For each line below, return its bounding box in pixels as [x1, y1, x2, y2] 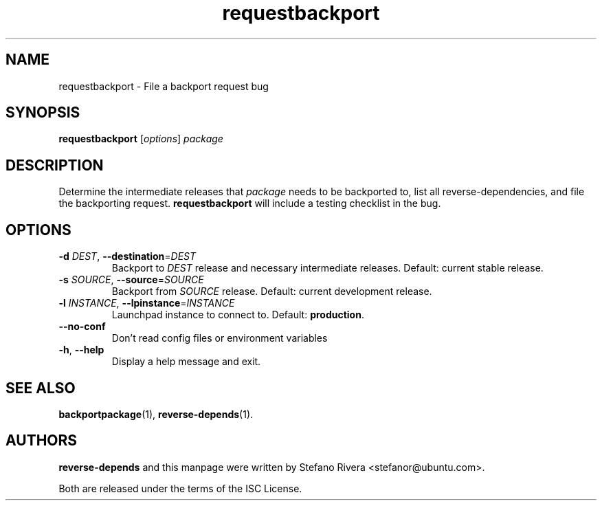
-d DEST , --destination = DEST [58, 250, 197, 263]
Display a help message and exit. [111, 355, 261, 368]
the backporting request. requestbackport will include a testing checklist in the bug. [58, 197, 441, 210]
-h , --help [58, 344, 104, 356]
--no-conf [58, 320, 106, 333]
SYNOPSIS [5, 104, 80, 122]
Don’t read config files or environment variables [111, 332, 328, 344]
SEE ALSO [5, 379, 76, 397]
